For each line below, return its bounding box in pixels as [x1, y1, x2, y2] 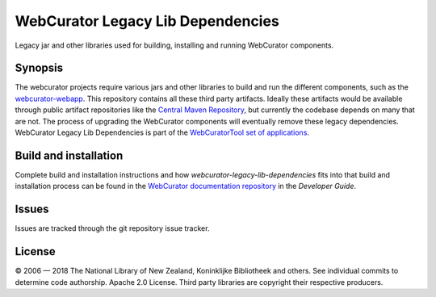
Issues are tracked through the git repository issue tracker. [15, 224, 210, 233]
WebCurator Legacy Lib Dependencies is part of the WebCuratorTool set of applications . [15, 128, 310, 137]
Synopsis [15, 61, 64, 75]
